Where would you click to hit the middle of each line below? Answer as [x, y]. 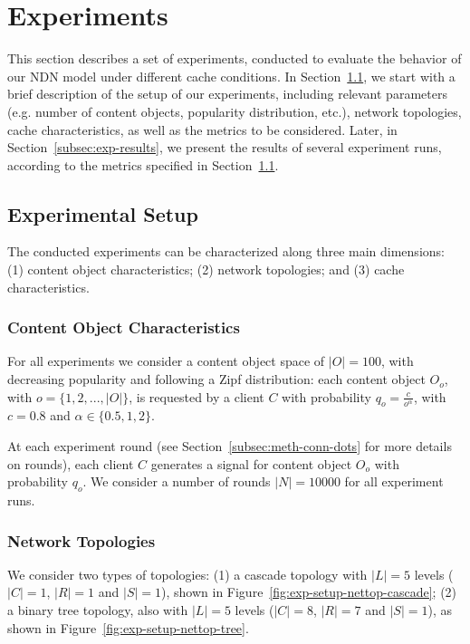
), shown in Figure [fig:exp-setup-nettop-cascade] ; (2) [309, 592]
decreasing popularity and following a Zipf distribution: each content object [216, 379]
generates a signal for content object [251, 463]
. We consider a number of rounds [177, 481]
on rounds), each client [71, 463]
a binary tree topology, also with [98, 610]
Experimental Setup [103, 213]
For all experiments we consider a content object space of [166, 361]
